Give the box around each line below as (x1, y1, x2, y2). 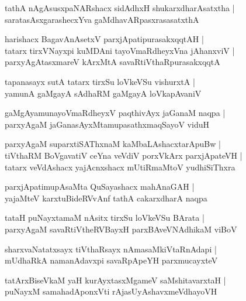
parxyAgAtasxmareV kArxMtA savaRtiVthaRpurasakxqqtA (5, 56, 220, 68)
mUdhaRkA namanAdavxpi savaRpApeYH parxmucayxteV (5, 254, 218, 266)
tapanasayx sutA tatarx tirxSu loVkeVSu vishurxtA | (5, 75, 195, 87)
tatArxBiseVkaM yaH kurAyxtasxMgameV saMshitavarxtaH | (5, 273, 226, 286)
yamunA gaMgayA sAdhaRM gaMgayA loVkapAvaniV (5, 87, 202, 99)
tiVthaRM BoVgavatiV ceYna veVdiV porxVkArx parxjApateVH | (5, 149, 242, 161)
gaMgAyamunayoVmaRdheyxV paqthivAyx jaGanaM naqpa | (5, 107, 226, 119)
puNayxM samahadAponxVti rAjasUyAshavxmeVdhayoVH (5, 285, 217, 297)
